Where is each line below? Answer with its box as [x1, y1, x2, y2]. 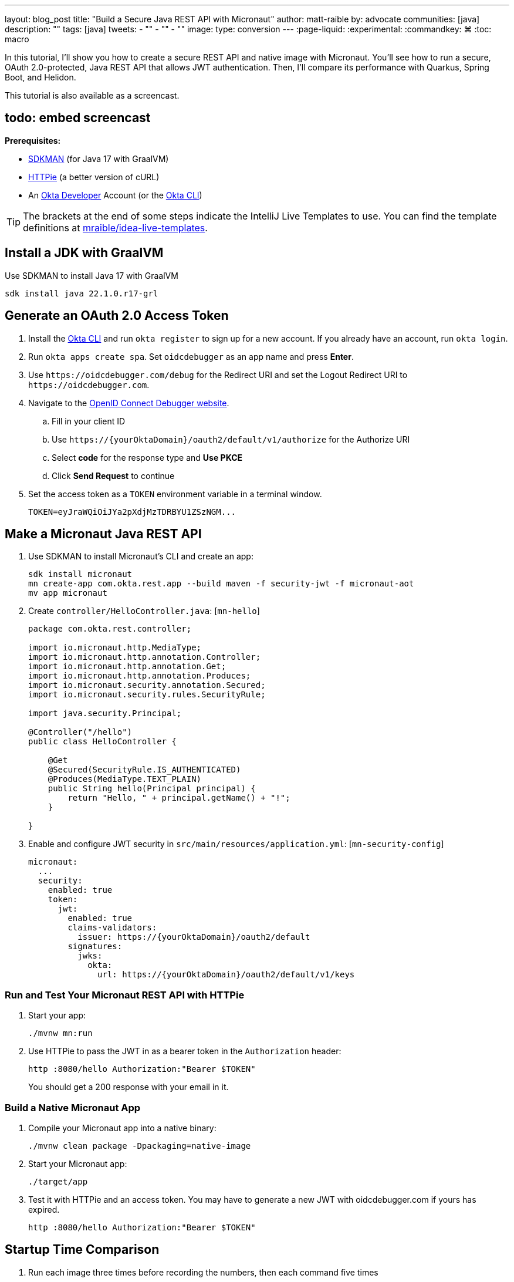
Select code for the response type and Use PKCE [52, 452, 243, 463]
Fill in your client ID [52, 416, 126, 426]
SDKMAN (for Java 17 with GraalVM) [28, 153, 169, 164]
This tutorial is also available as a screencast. [5, 90, 180, 100]
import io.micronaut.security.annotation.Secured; [28, 680, 266, 690]
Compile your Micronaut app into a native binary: [28, 1122, 217, 1133]
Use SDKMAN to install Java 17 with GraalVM [5, 270, 178, 281]
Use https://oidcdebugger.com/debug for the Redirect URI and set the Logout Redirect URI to [28, 369, 408, 380]
